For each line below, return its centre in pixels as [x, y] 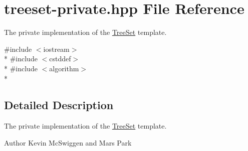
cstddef [60, 59]
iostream [56, 49]
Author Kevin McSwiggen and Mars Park [68, 142]
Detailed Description [59, 105]
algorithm [64, 68]
